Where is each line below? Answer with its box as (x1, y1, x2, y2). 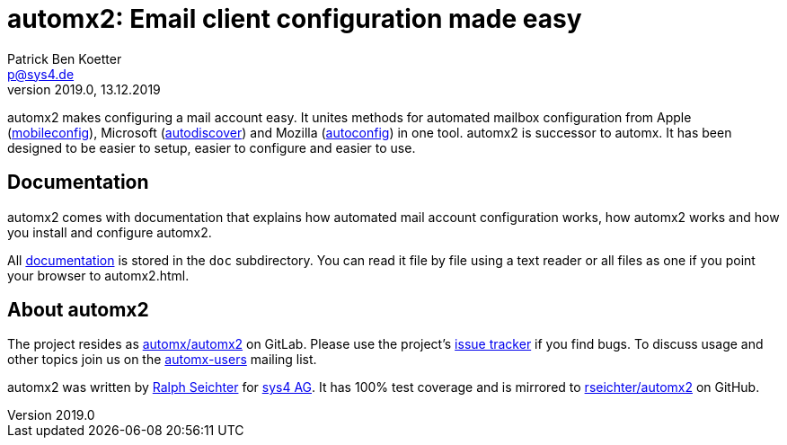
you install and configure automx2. (7, 224, 212, 240)
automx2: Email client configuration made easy (7, 4, 582, 34)
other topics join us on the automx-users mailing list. (7, 352, 317, 368)
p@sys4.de (7, 66, 75, 82)
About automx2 (7, 298, 149, 322)
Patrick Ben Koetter (7, 50, 122, 67)
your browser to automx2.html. (7, 267, 190, 283)
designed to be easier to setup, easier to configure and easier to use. (7, 139, 416, 156)
